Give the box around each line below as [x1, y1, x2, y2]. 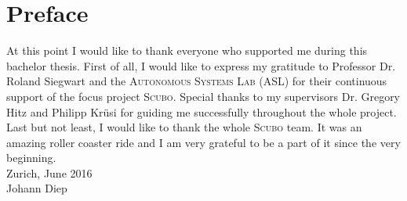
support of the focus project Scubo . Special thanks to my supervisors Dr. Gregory [6, 88, 401, 104]
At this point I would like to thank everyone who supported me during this [6, 42, 368, 59]
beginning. [6, 149, 56, 166]
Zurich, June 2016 [6, 164, 93, 181]
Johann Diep [6, 180, 67, 196]
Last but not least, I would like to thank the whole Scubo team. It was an [6, 119, 362, 135]
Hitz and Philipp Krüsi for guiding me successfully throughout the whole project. [6, 103, 397, 120]
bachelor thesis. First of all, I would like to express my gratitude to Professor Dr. [6, 57, 396, 74]
